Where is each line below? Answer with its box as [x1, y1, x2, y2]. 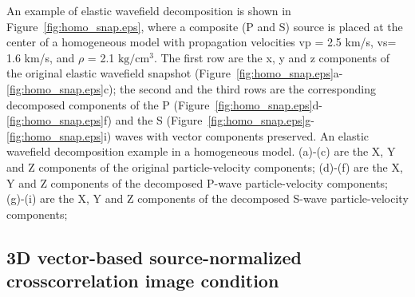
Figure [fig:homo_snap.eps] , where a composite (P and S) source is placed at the [6, 18, 403, 34]
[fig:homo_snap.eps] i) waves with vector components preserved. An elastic [6, 127, 370, 144]
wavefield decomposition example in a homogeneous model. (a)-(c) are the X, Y [6, 143, 396, 160]
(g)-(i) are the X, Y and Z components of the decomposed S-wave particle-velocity [6, 190, 409, 207]
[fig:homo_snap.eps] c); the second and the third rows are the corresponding [6, 80, 377, 97]
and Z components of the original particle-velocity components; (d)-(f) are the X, [6, 158, 403, 175]
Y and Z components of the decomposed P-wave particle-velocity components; [6, 174, 388, 191]
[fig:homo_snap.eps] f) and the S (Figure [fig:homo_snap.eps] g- [6, 112, 315, 129]
